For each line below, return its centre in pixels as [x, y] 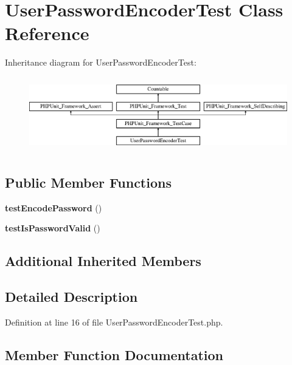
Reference [47, 33]
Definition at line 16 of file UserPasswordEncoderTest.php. [114, 322]
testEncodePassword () [54, 207]
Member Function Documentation [114, 354]
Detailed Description [71, 296]
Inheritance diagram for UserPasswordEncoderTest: [101, 62]
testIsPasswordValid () [53, 228]
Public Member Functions [88, 182]
